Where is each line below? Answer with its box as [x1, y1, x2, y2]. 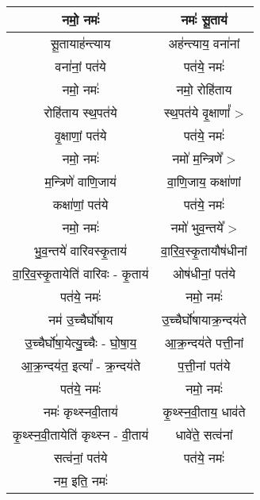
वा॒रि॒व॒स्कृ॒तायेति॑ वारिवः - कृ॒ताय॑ [13, 264, 149, 283]
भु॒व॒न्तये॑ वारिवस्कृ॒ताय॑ [34, 241, 127, 260]
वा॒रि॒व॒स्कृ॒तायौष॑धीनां [161, 241, 247, 260]
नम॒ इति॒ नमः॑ [53, 471, 108, 490]
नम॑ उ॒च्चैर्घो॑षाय [48, 310, 113, 329]
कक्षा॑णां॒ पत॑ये [52, 195, 109, 213]
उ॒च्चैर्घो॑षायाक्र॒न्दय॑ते [161, 310, 247, 329]
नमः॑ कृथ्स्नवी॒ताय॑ [43, 402, 118, 421]
